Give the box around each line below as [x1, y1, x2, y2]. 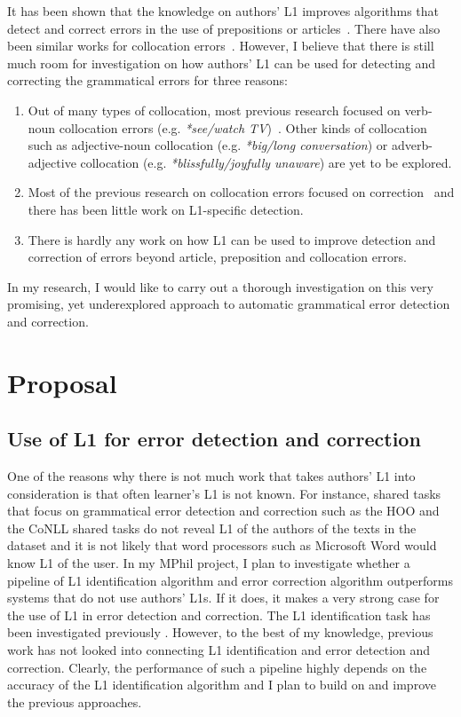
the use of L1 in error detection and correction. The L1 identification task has [7, 605, 431, 624]
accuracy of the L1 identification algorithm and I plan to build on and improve [7, 675, 436, 694]
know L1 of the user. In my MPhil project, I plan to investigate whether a [7, 554, 410, 572]
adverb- [391, 136, 433, 154]
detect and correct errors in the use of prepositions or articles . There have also [7, 19, 441, 37]
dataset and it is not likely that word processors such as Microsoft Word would [7, 536, 437, 555]
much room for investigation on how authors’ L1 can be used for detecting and [7, 53, 436, 72]
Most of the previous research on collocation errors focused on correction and [28, 183, 455, 201]
